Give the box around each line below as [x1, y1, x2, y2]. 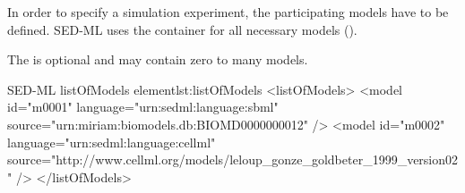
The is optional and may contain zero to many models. [7, 50, 308, 69]
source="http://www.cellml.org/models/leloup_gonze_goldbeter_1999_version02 [7, 150, 459, 169]
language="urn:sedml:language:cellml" [7, 132, 216, 151]
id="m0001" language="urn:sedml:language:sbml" [7, 97, 279, 116]
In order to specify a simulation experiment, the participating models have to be [7, 3, 449, 21]
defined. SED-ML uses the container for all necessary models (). [7, 20, 357, 38]
